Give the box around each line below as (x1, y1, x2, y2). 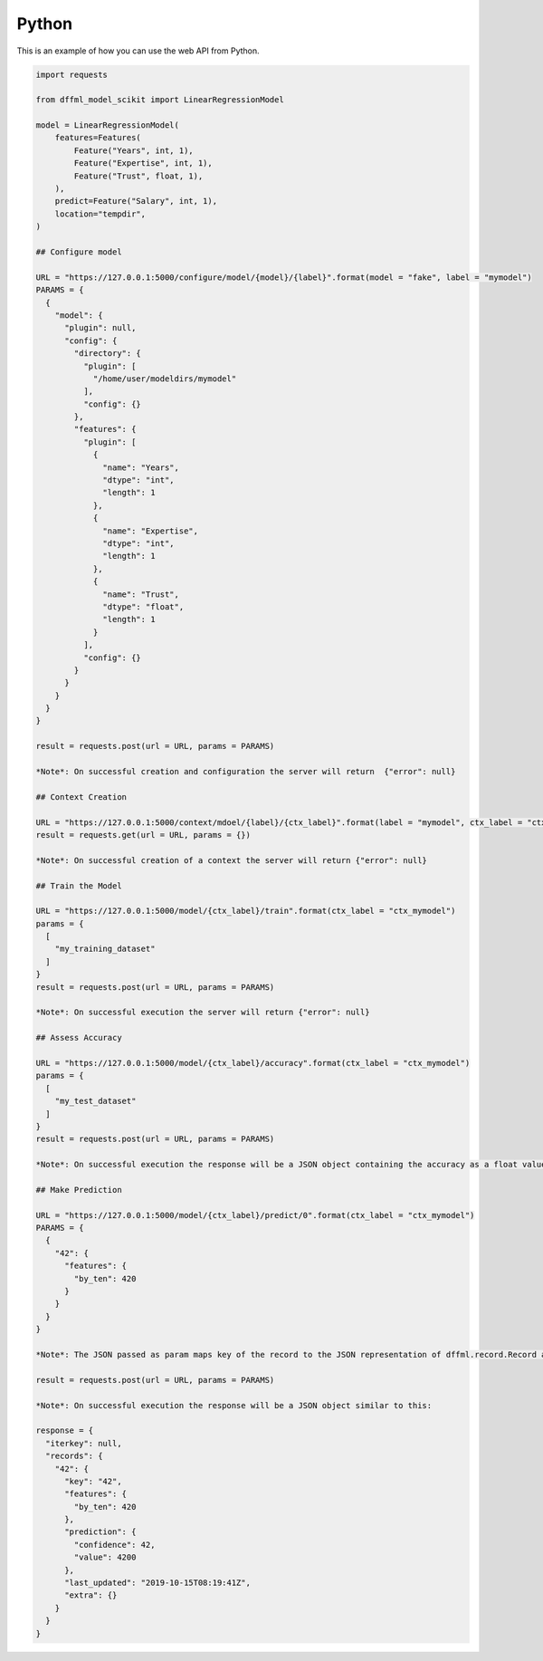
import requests (35, 69, 109, 80)
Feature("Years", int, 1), (73, 145, 194, 156)
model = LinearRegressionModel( (35, 120, 180, 130)
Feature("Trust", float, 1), (73, 170, 204, 181)
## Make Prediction (35, 1185, 122, 1195)
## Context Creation (35, 792, 127, 802)
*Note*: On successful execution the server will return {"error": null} (35, 1007, 370, 1018)
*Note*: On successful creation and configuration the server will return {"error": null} (35, 766, 456, 777)
